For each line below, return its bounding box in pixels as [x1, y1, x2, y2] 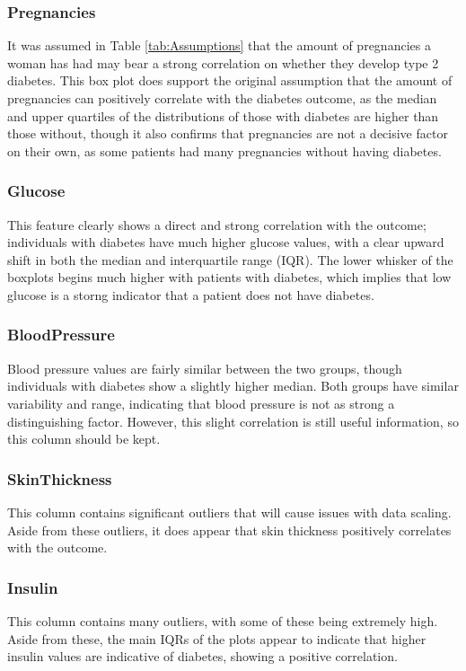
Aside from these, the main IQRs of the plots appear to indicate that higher [7, 629, 426, 648]
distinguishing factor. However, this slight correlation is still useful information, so [7, 411, 459, 430]
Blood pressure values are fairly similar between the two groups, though [7, 358, 402, 377]
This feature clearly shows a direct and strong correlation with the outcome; [7, 215, 426, 234]
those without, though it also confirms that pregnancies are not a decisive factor [7, 124, 448, 143]
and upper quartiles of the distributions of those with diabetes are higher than [7, 106, 439, 125]
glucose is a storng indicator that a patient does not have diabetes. [7, 285, 374, 304]
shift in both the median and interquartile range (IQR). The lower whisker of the [7, 250, 453, 269]
